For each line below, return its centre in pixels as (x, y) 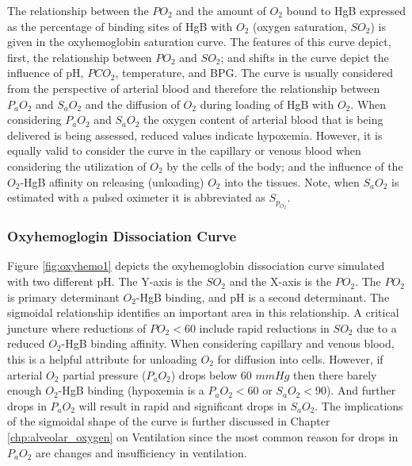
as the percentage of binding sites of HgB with (120, 26)
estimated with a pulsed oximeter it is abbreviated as (136, 197)
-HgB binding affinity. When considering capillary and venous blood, (228, 343)
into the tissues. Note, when (292, 181)
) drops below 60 (211, 374)
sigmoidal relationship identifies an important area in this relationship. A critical (203, 312)
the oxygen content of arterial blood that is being (263, 119)
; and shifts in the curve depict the (305, 57)
